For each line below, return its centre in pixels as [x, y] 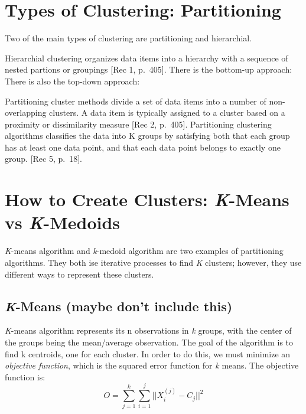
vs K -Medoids [63, 223]
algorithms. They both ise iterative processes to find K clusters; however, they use [153, 262]
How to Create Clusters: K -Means [147, 200]
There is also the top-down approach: [72, 81]
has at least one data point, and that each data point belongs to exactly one [143, 147]
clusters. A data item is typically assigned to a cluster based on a [167, 113]
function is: [25, 376]
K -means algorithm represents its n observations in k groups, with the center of [148, 330]
